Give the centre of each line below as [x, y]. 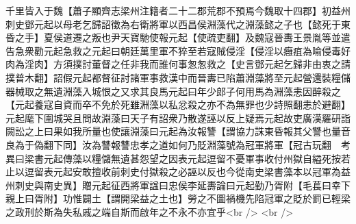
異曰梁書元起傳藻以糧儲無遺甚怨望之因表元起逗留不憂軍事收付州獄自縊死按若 [178, 158]
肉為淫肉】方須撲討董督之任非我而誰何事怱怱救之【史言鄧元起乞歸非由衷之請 [178, 64]
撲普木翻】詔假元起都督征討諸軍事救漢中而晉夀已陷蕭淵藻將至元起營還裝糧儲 [178, 77]
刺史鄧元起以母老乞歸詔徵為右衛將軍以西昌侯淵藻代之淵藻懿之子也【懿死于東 [178, 24]
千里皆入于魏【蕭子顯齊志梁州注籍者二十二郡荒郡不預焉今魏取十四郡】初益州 [178, 10]
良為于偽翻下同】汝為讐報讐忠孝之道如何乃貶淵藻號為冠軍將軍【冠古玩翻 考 [178, 144]
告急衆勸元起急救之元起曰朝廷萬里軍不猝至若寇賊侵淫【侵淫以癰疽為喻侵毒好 [178, 50]
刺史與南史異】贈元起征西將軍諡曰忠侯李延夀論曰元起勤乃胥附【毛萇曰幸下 [182, 185]
